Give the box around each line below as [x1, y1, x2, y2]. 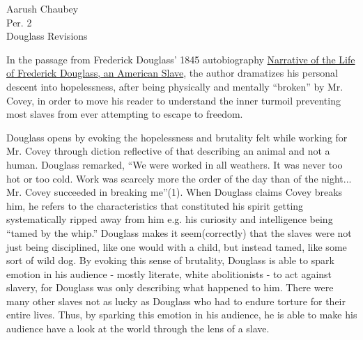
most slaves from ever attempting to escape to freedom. [6, 107, 243, 121]
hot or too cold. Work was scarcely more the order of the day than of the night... [6, 171, 352, 185]
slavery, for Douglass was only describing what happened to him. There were [6, 280, 334, 295]
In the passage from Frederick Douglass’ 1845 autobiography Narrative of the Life [6, 52, 355, 66]
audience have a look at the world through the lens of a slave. [6, 321, 270, 336]
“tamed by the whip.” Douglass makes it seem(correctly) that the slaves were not [6, 225, 352, 240]
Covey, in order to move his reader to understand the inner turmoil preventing [6, 93, 341, 107]
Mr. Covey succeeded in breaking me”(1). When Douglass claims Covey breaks [6, 185, 343, 199]
